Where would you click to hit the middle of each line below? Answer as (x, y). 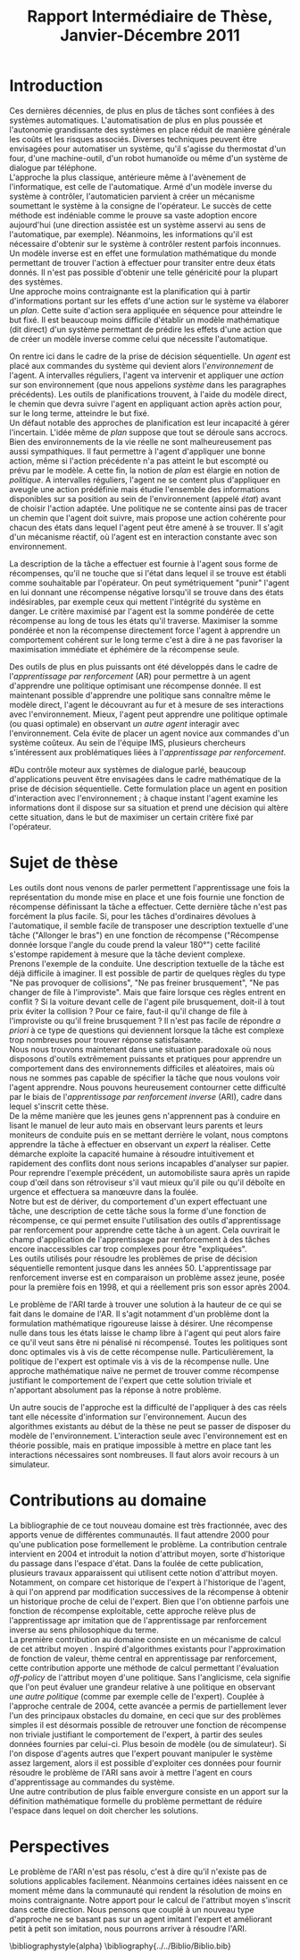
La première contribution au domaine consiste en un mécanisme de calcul (145, 1639)
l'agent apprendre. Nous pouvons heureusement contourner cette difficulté (148, 1087)
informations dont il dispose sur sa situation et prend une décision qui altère (149, 807)
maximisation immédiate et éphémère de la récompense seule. (125, 649)
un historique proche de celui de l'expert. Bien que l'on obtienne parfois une (149, 1601)
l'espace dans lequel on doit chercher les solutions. (104, 1811)
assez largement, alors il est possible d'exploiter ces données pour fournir (146, 1763)
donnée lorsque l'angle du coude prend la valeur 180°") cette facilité (135, 944)
